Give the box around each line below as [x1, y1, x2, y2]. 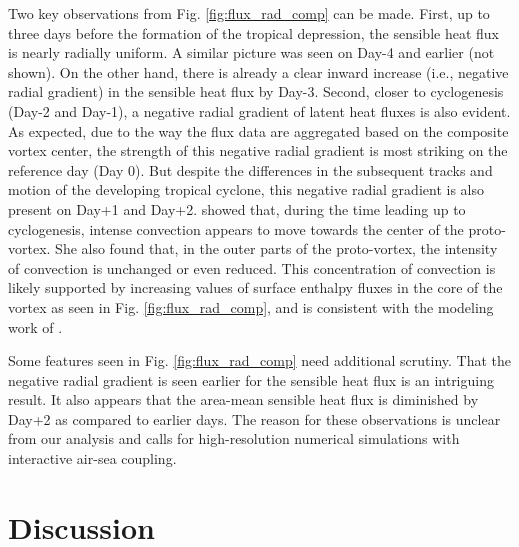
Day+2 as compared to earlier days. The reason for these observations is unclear [8, 408, 501, 429]
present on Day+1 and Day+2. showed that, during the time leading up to [8, 198, 466, 219]
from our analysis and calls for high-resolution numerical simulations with [8, 428, 460, 449]
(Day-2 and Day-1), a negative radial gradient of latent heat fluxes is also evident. [8, 100, 511, 121]
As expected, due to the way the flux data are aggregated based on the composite [8, 120, 509, 141]
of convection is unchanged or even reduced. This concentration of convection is [8, 257, 496, 278]
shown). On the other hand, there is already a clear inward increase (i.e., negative [8, 61, 509, 82]
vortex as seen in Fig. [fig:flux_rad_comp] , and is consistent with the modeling [8, 296, 494, 317]
